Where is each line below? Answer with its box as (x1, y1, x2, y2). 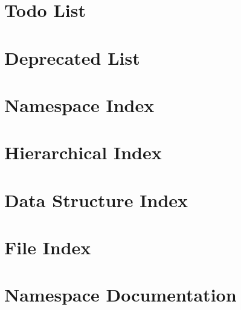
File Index (4, 235, 91, 260)
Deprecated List (4, 45, 140, 70)
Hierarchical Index (4, 140, 162, 165)
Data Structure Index (4, 187, 188, 212)
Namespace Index (4, 92, 155, 117)
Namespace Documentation (4, 282, 237, 307)
